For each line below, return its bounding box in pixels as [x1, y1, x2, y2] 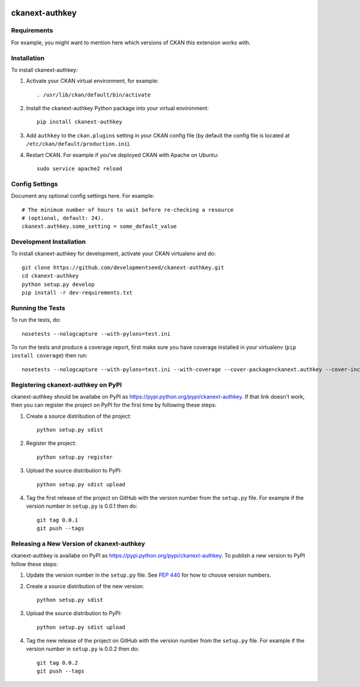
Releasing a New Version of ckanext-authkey [11, 540, 145, 548]
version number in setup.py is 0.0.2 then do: [26, 645, 139, 653]
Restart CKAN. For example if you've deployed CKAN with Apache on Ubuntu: [26, 151, 219, 158]
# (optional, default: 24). [22, 215, 104, 221]
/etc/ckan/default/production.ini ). [26, 140, 131, 147]
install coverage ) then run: [11, 352, 88, 359]
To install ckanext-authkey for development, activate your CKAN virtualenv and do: [11, 250, 216, 257]
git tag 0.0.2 [37, 659, 78, 666]
